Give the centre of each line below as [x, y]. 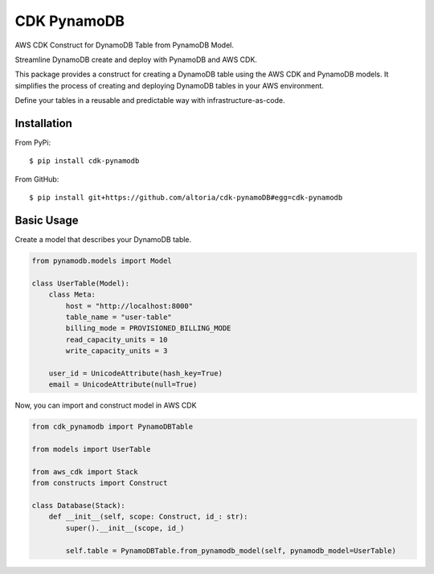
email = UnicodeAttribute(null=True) [123, 385]
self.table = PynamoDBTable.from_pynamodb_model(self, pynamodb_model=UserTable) [231, 550]
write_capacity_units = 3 [117, 351]
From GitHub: [37, 179]
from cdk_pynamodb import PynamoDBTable [112, 427]
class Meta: [72, 295]
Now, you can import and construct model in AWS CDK [106, 405]
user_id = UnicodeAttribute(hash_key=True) [135, 373]
